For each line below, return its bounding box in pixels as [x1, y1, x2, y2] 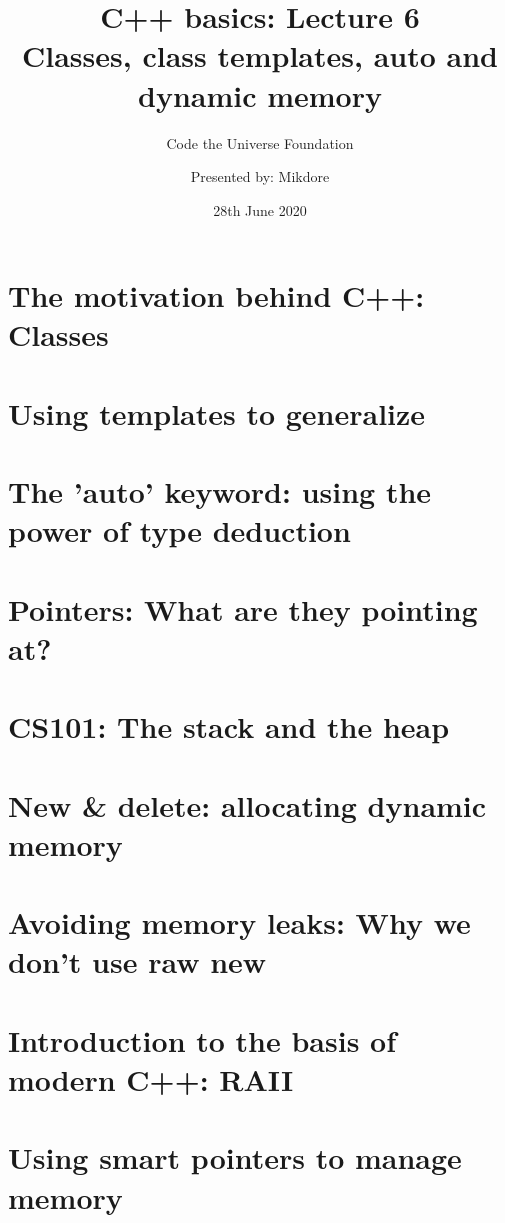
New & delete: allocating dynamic [8, 784, 487, 825]
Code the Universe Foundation [166, 132, 354, 153]
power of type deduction [8, 510, 351, 551]
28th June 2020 [213, 199, 307, 220]
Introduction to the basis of [8, 1019, 397, 1060]
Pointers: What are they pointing [8, 588, 478, 629]
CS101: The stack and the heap [8, 706, 450, 747]
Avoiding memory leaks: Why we [8, 902, 471, 943]
